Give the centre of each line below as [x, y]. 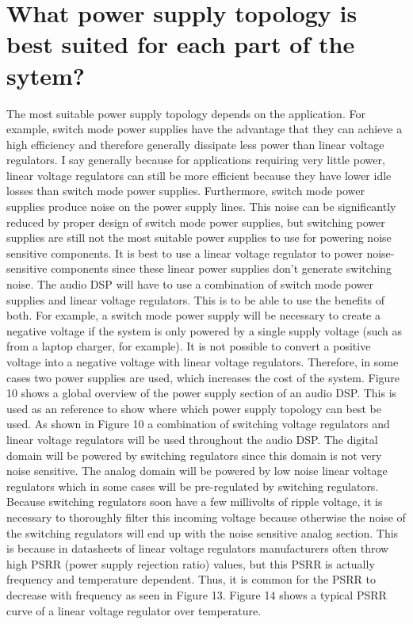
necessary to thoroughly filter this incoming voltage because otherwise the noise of [206, 517]
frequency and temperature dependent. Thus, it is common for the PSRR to [191, 579]
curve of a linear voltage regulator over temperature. [134, 610]
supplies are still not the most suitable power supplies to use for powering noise [199, 237]
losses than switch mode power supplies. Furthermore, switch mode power [186, 191]
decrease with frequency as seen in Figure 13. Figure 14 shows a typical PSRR [197, 594]
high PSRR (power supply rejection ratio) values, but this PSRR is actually [191, 563]
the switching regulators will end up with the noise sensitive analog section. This [203, 532]
